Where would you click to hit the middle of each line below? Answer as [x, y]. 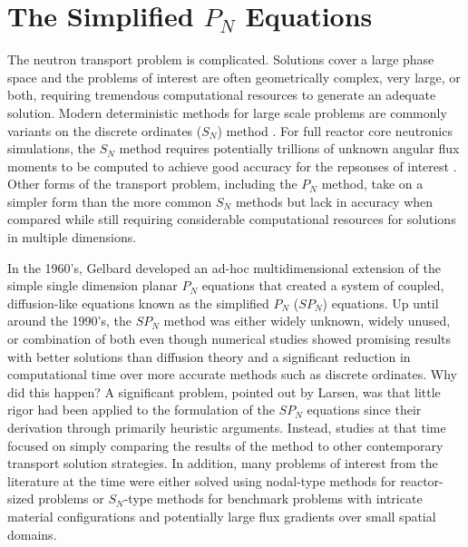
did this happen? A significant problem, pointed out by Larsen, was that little [224, 391]
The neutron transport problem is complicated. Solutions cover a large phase [221, 59]
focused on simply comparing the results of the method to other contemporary [225, 445]
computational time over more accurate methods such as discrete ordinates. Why [232, 374]
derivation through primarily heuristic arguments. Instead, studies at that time [227, 427]
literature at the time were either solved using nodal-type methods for [202, 480]
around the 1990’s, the [70, 321]
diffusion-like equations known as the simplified [138, 303]
